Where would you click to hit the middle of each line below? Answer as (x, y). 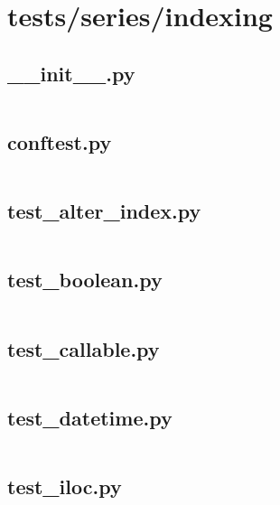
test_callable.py (84, 348)
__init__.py (71, 73)
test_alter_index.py (104, 211)
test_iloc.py (65, 486)
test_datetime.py (90, 417)
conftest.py (60, 141)
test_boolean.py (85, 280)
